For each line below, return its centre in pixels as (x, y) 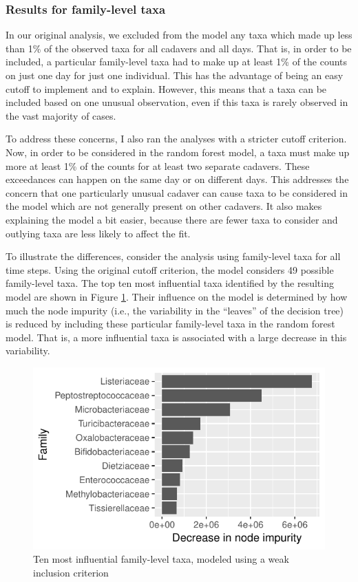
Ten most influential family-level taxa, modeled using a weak (161, 559)
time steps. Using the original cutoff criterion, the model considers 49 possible (170, 269)
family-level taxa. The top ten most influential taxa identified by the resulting (170, 283)
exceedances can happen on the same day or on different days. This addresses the (177, 179)
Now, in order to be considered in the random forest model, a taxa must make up (178, 152)
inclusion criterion (71, 573)
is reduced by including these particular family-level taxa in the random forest (170, 324)
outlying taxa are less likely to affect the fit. (98, 233)
